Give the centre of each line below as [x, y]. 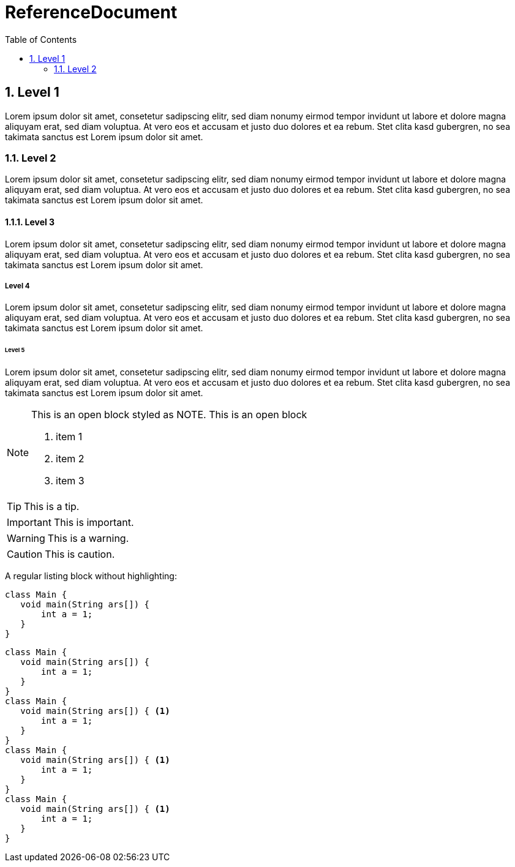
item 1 [69, 437]
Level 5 [15, 350]
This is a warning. [88, 539]
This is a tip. [52, 507]
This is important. [94, 523]
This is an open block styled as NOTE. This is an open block [169, 415]
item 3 [70, 481]
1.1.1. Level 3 [30, 222]
